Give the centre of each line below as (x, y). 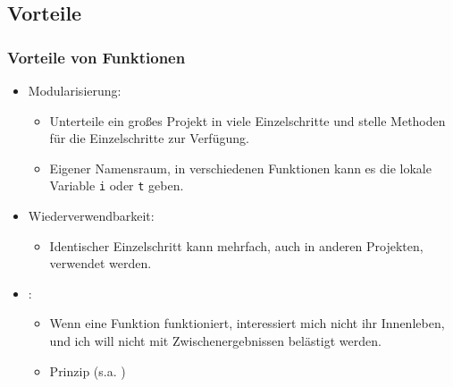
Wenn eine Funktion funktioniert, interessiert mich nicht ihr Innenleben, (247, 323)
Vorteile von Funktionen (96, 57)
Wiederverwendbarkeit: (91, 216)
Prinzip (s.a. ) (88, 370)
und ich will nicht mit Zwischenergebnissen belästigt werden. (215, 341)
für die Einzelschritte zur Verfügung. (149, 138)
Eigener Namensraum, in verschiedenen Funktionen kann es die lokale (240, 168)
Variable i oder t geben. (117, 185)
